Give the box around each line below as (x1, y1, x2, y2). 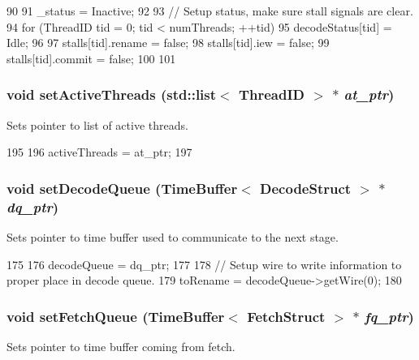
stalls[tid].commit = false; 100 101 (6, 49, 176, 66)
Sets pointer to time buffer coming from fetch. (6, 337, 235, 354)
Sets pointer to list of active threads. (6, 116, 188, 133)
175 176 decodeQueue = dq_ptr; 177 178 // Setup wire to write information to (6, 255, 402, 272)
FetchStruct (247, 306, 326, 326)
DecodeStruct (260, 178, 352, 198)
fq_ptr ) (364, 306, 414, 326)
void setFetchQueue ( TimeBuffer (6, 306, 225, 326)
